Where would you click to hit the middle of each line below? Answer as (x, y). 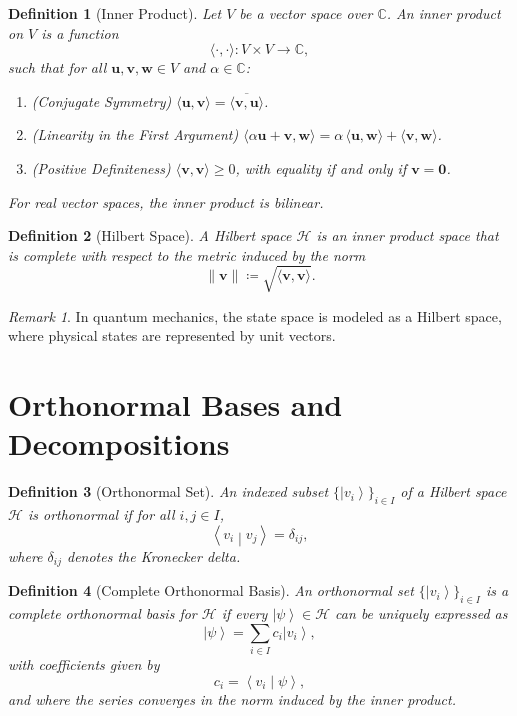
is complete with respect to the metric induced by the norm (187, 254)
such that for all (57, 67)
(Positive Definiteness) (101, 167)
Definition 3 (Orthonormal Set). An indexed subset (168, 491)
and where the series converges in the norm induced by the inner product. (232, 699)
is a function (80, 32)
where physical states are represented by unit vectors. (172, 335)
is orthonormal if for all (101, 514)
